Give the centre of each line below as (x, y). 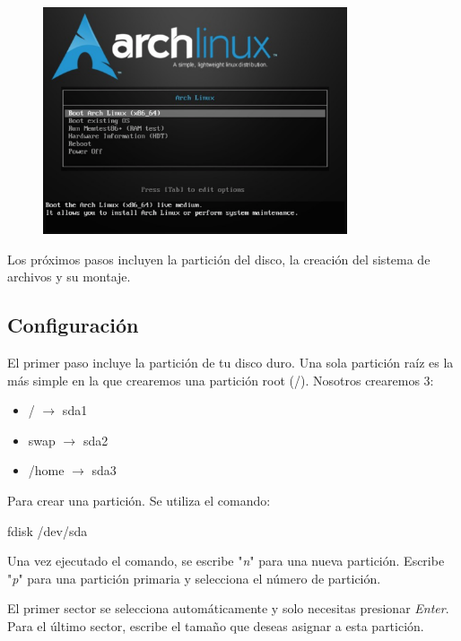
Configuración (73, 325)
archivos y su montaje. (69, 277)
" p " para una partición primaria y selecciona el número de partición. (194, 578)
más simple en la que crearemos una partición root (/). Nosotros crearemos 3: (221, 380)
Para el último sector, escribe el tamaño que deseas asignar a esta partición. (216, 625)
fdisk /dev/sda (48, 530)
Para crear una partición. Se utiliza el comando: (139, 501)
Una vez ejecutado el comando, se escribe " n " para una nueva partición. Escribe (226, 561)
